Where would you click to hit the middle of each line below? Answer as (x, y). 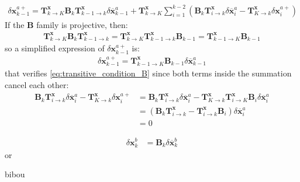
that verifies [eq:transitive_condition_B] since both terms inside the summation (148, 73)
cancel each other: (37, 84)
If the (15, 24)
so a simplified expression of (55, 48)
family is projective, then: (82, 24)
